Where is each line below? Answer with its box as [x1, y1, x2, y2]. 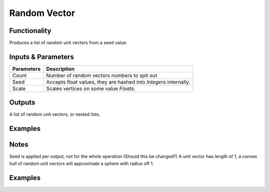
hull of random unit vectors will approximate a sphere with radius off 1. [9, 160, 154, 167]
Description [46, 65, 75, 72]
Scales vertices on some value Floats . [46, 85, 135, 92]
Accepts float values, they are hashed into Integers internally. [46, 78, 190, 85]
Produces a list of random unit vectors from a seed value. [9, 40, 127, 46]
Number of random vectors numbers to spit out [46, 72, 157, 79]
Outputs [9, 98, 35, 107]
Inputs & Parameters [9, 52, 74, 61]
